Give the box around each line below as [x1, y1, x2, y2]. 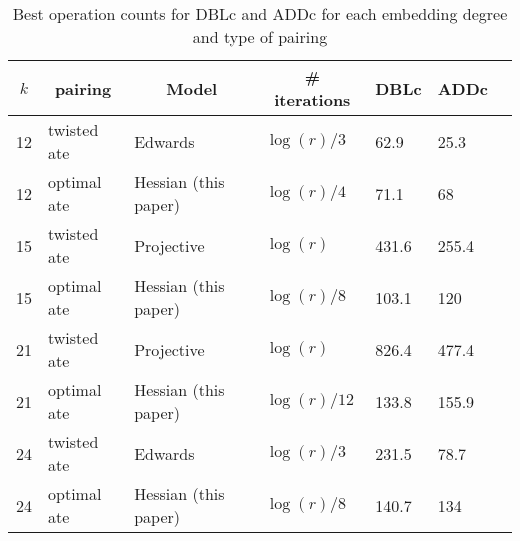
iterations [274, 88, 351, 111]
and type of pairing [192, 25, 328, 48]
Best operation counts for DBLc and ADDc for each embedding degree [12, 2, 508, 25]
